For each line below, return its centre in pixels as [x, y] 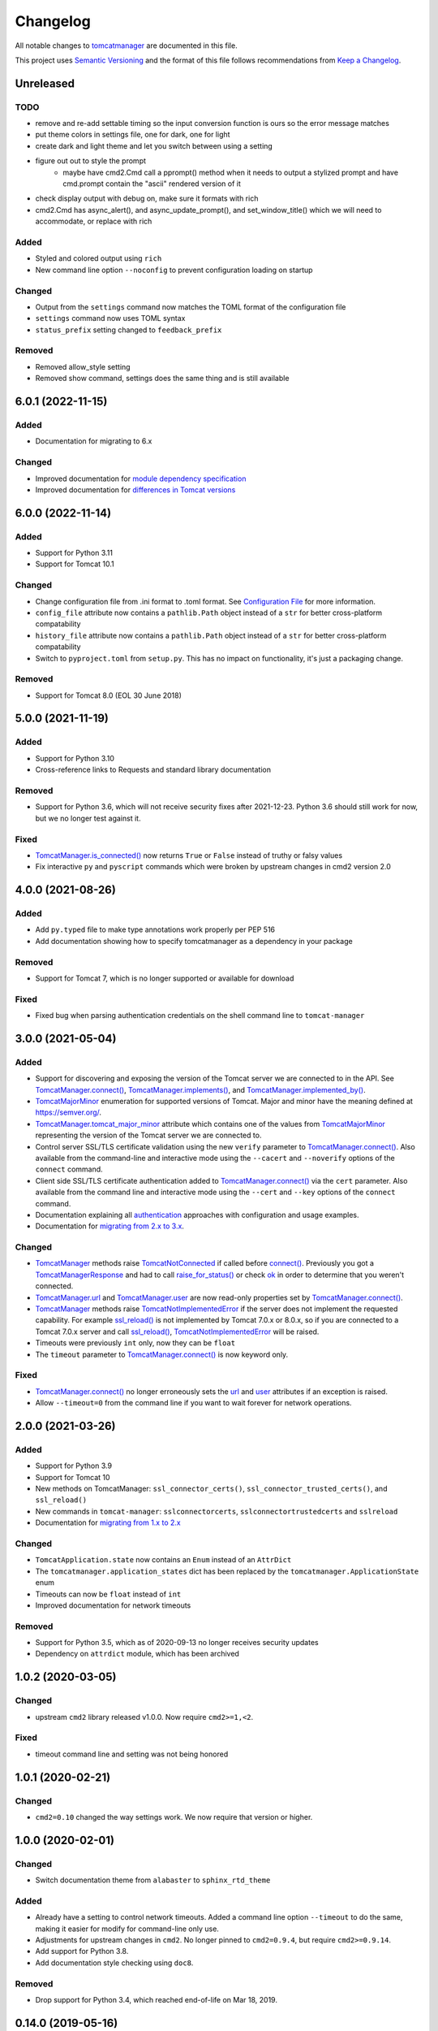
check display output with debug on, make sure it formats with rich [147, 198]
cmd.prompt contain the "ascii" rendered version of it [152, 184]
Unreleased [45, 83]
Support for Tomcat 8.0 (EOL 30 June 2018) [109, 695]
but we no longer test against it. [88, 818]
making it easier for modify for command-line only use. [127, 1929]
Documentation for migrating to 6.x [94, 441]
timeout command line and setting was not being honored [132, 1754]
